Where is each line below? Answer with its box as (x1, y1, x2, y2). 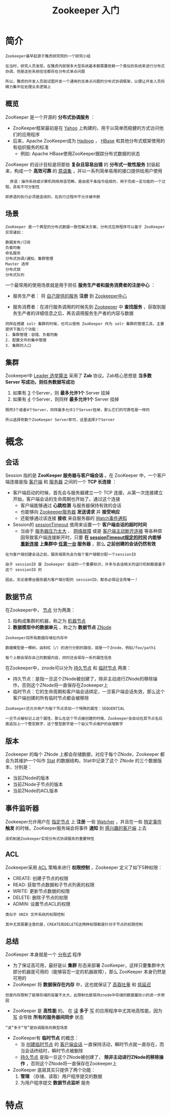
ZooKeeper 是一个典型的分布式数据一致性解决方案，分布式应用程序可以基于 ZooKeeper (5, 224, 165, 229)
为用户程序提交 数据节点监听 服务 (20, 1080, 90, 1086)
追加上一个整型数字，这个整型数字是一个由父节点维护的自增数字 (9, 722, 124, 727)
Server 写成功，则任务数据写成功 (5, 379, 75, 385)
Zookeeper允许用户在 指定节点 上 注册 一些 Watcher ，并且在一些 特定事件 (5, 818, 162, 824)
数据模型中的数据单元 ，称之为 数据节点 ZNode (12, 624, 112, 630)
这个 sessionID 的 (5, 567, 42, 573)
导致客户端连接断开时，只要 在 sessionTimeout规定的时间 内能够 (25, 534, 162, 540)
